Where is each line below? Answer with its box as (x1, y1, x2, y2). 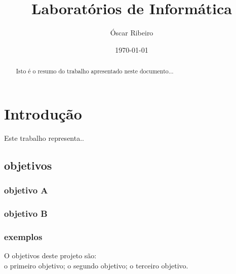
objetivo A (4, 184, 48, 196)
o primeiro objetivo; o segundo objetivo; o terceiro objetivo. (4, 260, 188, 270)
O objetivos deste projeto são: (4, 250, 97, 260)
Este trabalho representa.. (4, 132, 84, 143)
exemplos (4, 230, 43, 243)
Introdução (4, 103, 82, 124)
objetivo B (4, 207, 48, 219)
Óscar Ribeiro (110, 27, 153, 38)
